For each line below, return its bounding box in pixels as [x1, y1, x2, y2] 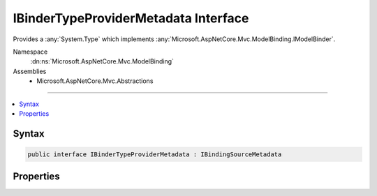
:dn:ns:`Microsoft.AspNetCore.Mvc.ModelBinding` [30, 57, 175, 66]
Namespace [13, 47, 48, 56]
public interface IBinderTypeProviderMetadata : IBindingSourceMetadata [27, 150, 282, 158]
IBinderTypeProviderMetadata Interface [13, 10, 249, 26]
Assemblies [13, 67, 47, 75]
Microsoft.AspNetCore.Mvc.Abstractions [36, 77, 154, 85]
